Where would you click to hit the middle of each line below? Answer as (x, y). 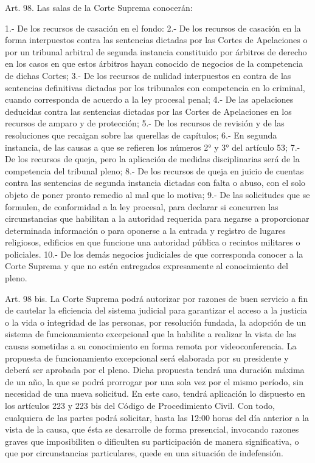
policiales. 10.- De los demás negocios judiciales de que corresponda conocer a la (154, 254)
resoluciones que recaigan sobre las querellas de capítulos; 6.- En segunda (141, 135)
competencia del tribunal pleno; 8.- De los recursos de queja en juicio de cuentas (154, 170)
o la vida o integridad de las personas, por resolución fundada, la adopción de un (156, 322)
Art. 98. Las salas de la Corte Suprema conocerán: (99, 7)
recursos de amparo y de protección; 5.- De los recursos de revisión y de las (145, 123)
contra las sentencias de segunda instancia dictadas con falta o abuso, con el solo (155, 183)
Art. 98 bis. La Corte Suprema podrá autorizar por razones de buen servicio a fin (157, 298)
